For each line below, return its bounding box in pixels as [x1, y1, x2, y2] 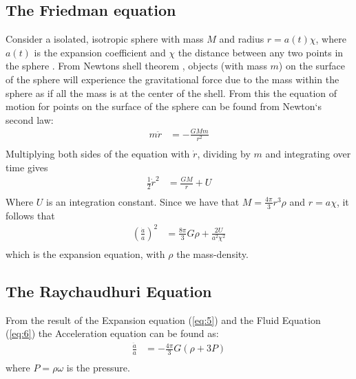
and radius [219, 32, 264, 46]
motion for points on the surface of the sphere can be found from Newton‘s [6, 99, 322, 113]
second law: [6, 112, 54, 127]
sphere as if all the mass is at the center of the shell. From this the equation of [6, 85, 337, 100]
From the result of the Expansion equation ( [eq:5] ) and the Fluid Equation [6, 312, 321, 327]
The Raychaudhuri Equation [6, 280, 212, 301]
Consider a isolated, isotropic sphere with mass [6, 32, 204, 46]
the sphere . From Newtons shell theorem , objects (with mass [6, 58, 267, 73]
